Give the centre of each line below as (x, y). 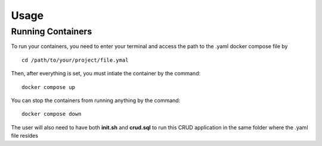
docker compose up (49, 87)
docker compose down (52, 114)
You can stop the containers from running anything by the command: (96, 100)
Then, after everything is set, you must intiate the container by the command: (106, 74)
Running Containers (52, 31)
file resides (25, 136)
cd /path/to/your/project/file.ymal (75, 60)
